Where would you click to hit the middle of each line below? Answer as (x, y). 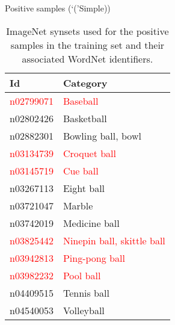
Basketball (85, 118)
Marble (78, 205)
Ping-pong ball (94, 258)
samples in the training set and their (87, 45)
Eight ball (84, 188)
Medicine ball (91, 223)
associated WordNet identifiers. (87, 58)
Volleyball (84, 310)
